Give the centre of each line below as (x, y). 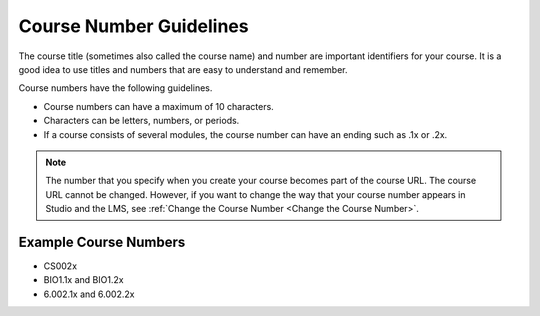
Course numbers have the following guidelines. (115, 88)
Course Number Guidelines (133, 26)
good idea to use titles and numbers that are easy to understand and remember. (183, 69)
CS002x (60, 266)
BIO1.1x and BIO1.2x (83, 280)
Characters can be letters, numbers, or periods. (141, 121)
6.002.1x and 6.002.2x (89, 294)
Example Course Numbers (102, 241)
